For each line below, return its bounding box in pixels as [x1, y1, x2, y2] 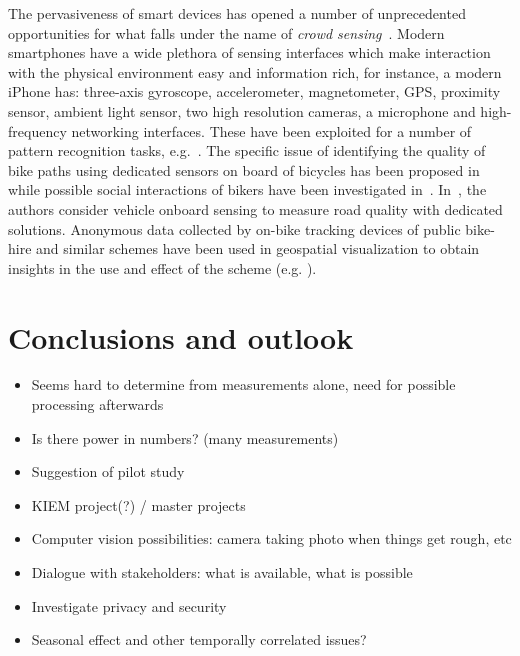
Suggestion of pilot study [31, 461, 185, 482]
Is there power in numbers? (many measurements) [31, 427, 339, 448]
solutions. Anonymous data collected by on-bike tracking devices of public [8, 218, 461, 239]
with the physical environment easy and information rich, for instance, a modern [8, 61, 502, 82]
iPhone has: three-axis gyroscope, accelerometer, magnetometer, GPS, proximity [8, 81, 501, 102]
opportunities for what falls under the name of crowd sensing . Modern [8, 22, 445, 43]
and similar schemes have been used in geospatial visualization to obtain [36, 238, 480, 259]
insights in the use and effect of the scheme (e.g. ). [8, 257, 317, 278]
